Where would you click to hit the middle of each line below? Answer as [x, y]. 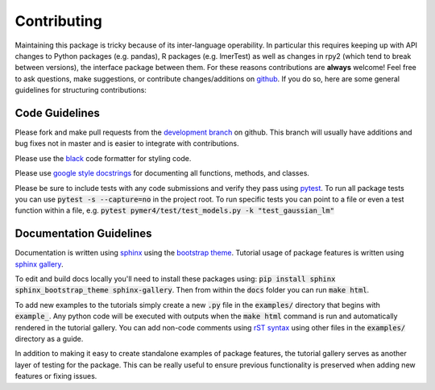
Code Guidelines [58, 113]
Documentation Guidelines [83, 234]
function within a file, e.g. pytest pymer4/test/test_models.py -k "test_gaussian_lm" [174, 210]
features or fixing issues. [56, 376]
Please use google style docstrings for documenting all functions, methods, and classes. [162, 173]
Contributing [58, 21]
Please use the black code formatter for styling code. [103, 158]
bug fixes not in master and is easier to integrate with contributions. [127, 143]
